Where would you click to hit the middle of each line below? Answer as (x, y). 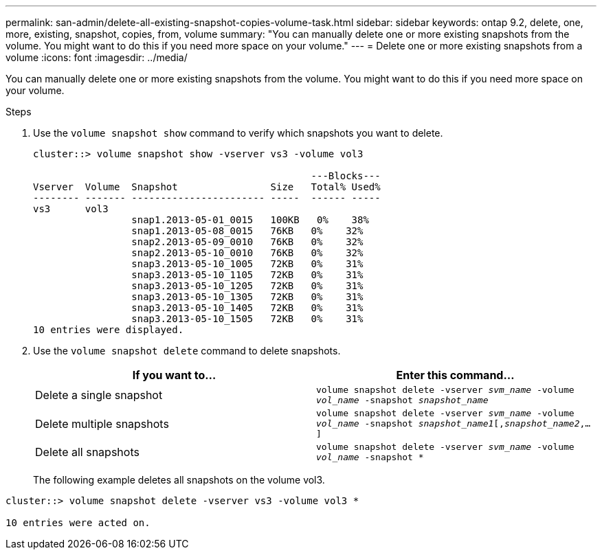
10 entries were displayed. (109, 330)
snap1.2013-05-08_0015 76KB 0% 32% (247, 231)
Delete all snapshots (87, 452)
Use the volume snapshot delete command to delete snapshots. (187, 351)
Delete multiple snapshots (102, 423)
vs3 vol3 (71, 209)
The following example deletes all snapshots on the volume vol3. (179, 480)
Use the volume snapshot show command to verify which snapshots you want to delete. (238, 133)
